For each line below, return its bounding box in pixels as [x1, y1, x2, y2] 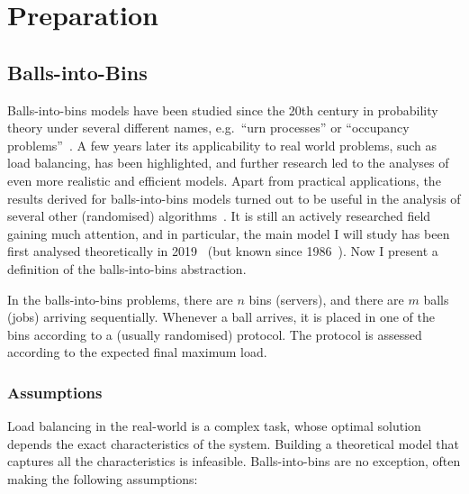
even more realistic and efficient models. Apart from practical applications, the [7, 170, 441, 189]
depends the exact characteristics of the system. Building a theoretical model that [7, 434, 459, 453]
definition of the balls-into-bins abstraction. [7, 259, 247, 278]
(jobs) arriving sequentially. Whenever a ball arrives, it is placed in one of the [7, 307, 435, 326]
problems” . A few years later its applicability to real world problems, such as [7, 135, 437, 154]
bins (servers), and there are [248, 289, 404, 308]
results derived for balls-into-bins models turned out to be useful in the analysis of [7, 188, 461, 207]
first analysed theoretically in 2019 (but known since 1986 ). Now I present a [7, 242, 438, 261]
